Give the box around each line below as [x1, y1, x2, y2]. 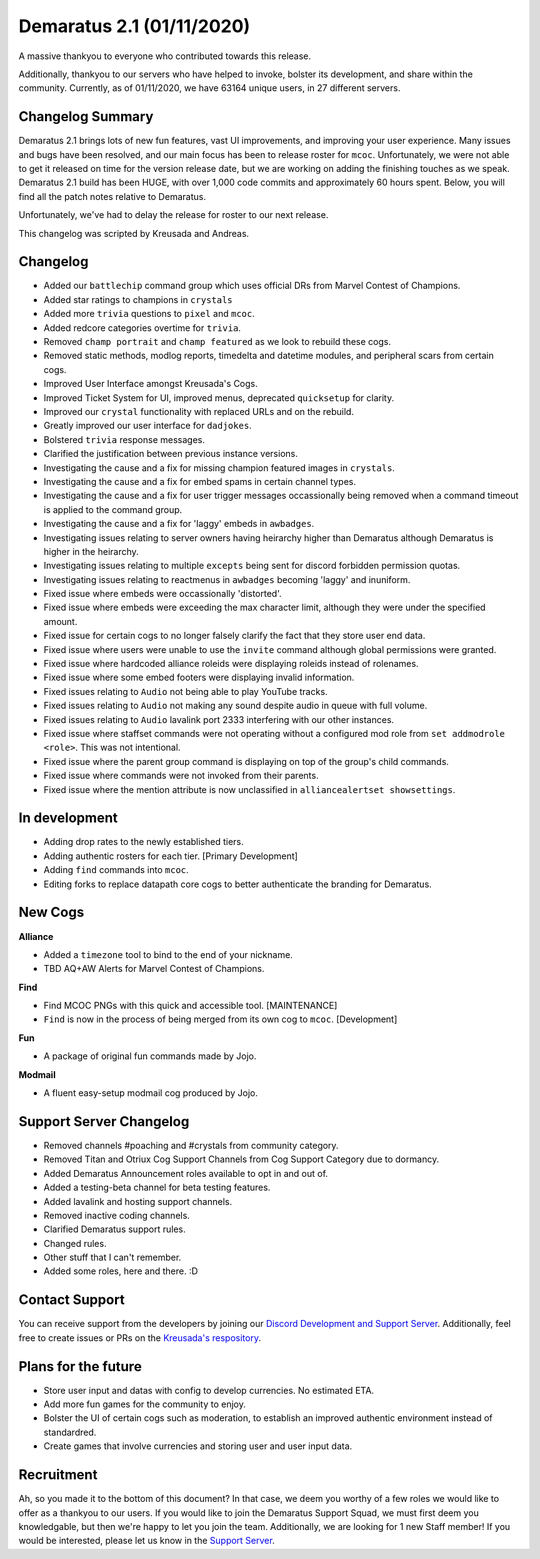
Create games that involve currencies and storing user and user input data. [43, 1440, 353, 1452]
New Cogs [18, 904, 85, 921]
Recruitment [18, 1466, 98, 1484]
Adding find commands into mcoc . [43, 864, 189, 876]
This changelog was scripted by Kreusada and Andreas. [18, 227, 250, 239]
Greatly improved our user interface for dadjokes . [43, 420, 252, 432]
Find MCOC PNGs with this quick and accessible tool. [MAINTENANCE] [43, 1000, 338, 1012]
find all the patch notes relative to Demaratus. [18, 190, 207, 202]
